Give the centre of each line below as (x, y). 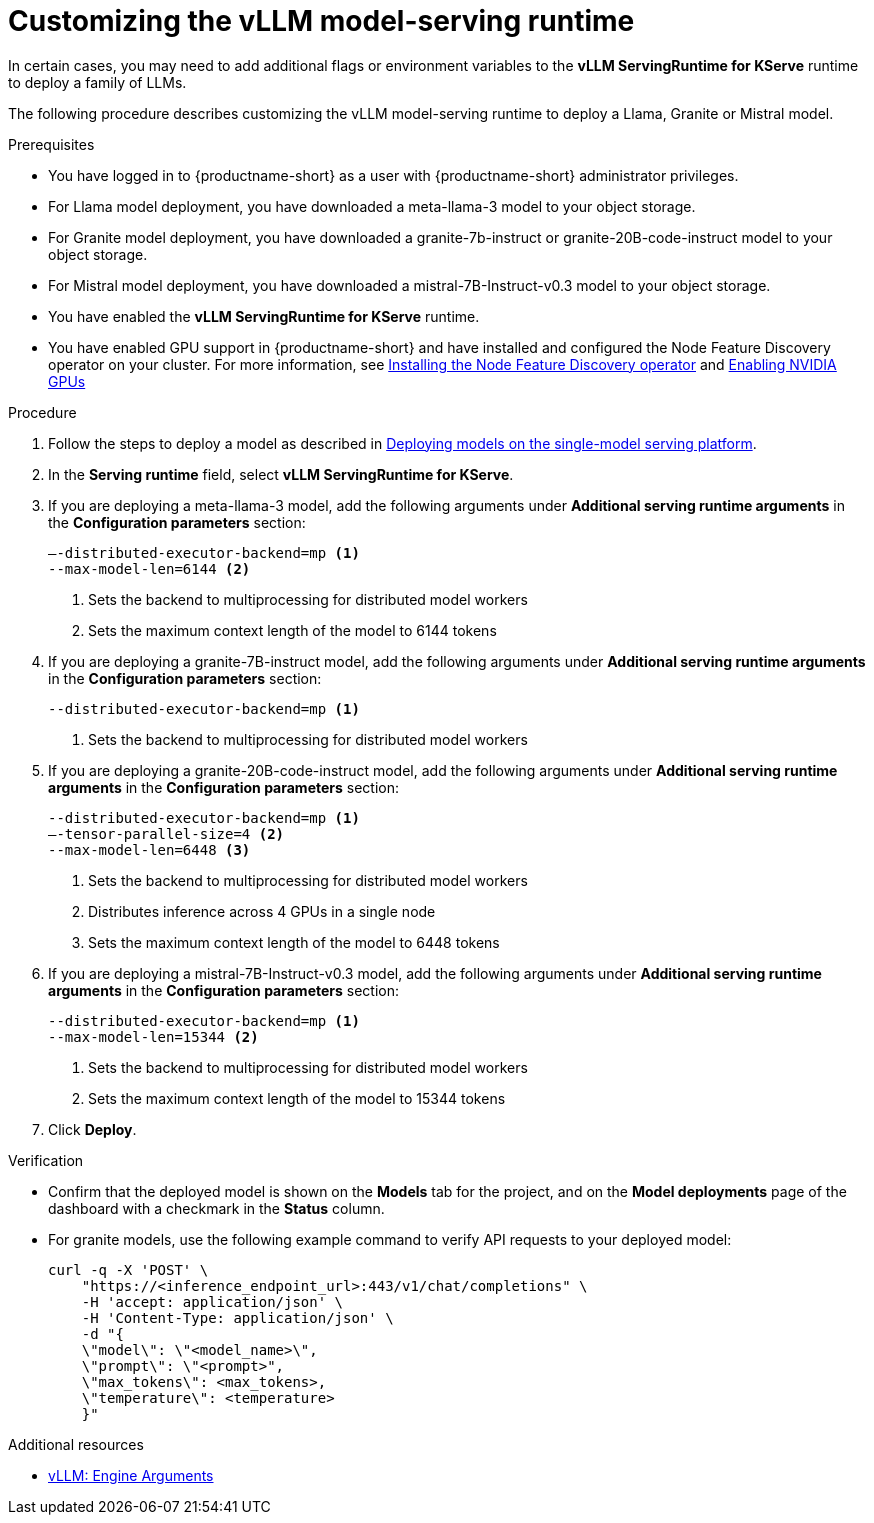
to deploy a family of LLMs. (97, 82)
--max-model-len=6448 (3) (149, 849)
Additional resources (76, 1444)
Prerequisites (51, 144)
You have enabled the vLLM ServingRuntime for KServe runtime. (264, 316)
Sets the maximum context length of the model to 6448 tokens (294, 942)
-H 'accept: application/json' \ (212, 1301)
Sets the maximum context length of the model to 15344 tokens (297, 1098)
